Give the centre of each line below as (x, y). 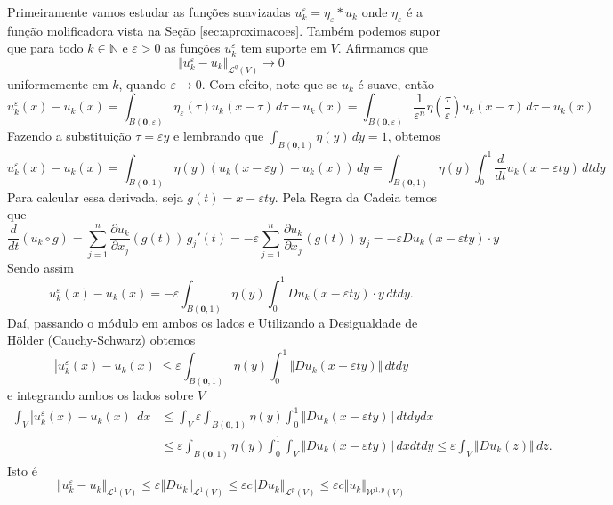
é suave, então (396, 83)
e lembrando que (219, 136)
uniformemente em (58, 83)
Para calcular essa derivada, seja (95, 196)
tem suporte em (283, 48)
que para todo (45, 48)
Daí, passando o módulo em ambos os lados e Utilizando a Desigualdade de (213, 322)
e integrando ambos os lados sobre (101, 395)
